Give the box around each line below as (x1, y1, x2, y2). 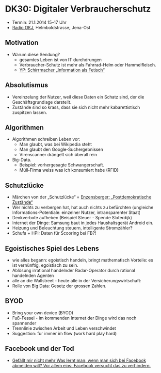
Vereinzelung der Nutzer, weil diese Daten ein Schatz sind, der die (12, 94, 145, 100)
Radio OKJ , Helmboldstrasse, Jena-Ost (12, 24, 91, 30)
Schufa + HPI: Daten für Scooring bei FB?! (12, 230, 96, 236)
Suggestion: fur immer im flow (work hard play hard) (12, 330, 117, 336)
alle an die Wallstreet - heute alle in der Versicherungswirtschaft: (12, 278, 142, 283)
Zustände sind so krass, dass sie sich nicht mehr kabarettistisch (12, 104, 140, 110)
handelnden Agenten (12, 273, 54, 278)
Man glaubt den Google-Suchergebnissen (19, 146, 103, 152)
